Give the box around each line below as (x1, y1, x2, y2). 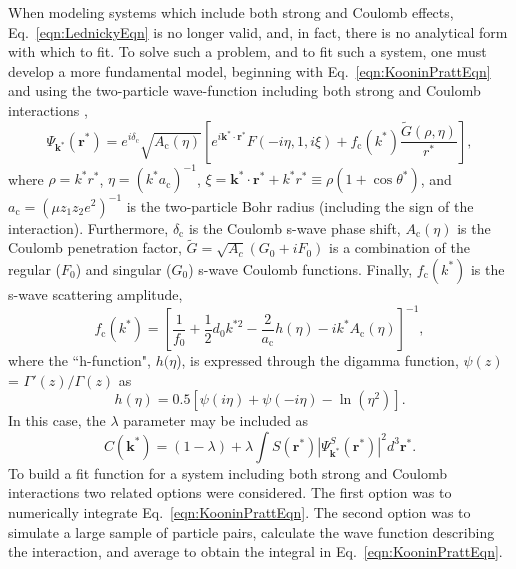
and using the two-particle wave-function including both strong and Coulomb (8, 80, 481, 101)
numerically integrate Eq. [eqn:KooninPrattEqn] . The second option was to (8, 502, 471, 523)
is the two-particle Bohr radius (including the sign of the (126, 195, 474, 216)
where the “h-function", (8, 350, 151, 371)
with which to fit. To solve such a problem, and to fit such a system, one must (8, 41, 487, 62)
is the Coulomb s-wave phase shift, (188, 217, 401, 238)
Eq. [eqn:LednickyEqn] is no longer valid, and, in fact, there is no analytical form (8, 21, 508, 42)
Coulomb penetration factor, (8, 237, 182, 258)
